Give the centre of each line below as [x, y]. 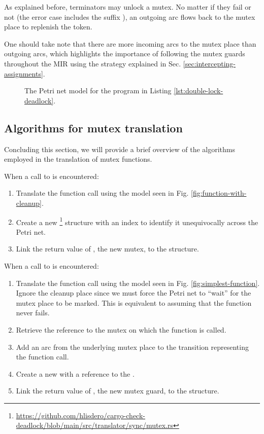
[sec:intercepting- [209, 63]
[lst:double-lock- [199, 91]
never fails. [33, 313]
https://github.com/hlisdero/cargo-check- [80, 415]
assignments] [24, 73]
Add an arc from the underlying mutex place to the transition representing [132, 347]
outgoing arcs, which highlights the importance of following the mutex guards [125, 53]
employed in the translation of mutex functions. [78, 159]
